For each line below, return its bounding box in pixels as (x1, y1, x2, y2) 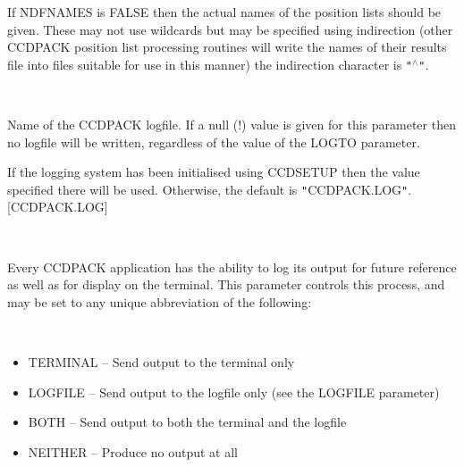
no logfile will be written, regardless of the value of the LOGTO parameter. (7, 132, 420, 151)
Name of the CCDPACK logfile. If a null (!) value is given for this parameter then (7, 115, 456, 134)
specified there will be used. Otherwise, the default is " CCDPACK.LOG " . (7, 179, 412, 198)
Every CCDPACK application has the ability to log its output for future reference (7, 257, 457, 276)
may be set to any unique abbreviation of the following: (7, 292, 312, 311)
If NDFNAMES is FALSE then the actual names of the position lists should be (7, 3, 442, 21)
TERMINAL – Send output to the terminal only (28, 353, 295, 371)
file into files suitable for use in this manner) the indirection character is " (7, 54, 413, 73)
